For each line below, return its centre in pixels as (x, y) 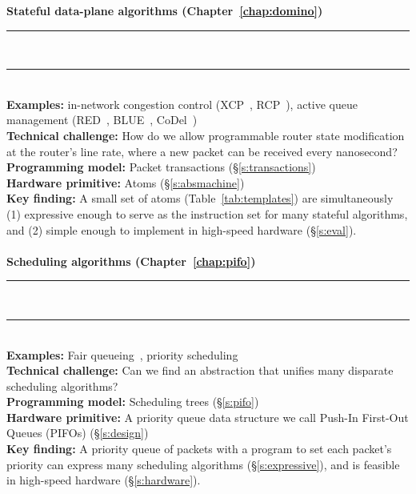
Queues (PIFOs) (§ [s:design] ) (78, 433)
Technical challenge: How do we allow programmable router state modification (206, 135)
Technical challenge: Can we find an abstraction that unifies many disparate (200, 370)
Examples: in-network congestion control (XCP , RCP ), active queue (182, 104)
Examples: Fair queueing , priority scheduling (122, 354)
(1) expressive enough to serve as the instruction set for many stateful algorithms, (207, 213)
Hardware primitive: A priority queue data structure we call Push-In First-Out (208, 417)
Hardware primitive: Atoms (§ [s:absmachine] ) (126, 182)
